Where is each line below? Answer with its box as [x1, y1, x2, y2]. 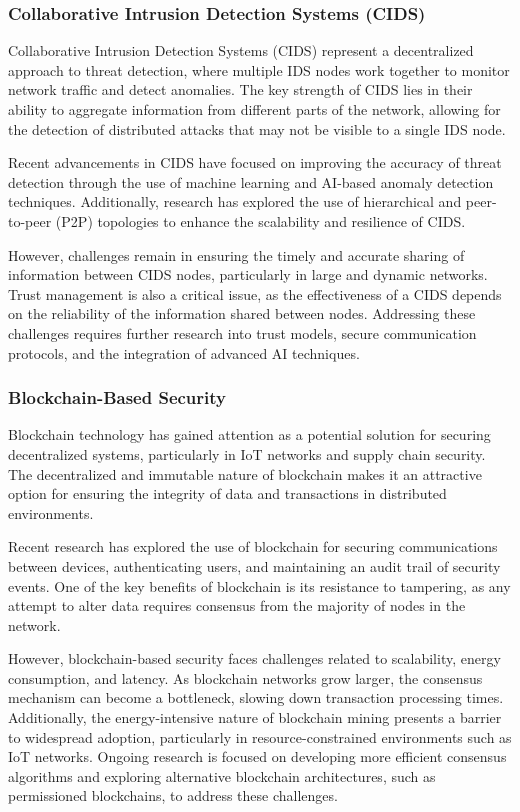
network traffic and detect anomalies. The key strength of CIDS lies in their [8, 79, 473, 100]
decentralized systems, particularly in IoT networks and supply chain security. [8, 443, 486, 464]
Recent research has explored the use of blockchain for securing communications [8, 536, 498, 557]
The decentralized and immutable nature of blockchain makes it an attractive [8, 463, 482, 484]
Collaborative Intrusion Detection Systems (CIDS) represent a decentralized [8, 40, 474, 61]
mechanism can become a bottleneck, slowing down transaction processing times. [8, 687, 504, 708]
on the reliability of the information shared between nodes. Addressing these [8, 303, 476, 324]
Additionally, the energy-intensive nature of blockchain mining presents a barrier [8, 707, 502, 728]
